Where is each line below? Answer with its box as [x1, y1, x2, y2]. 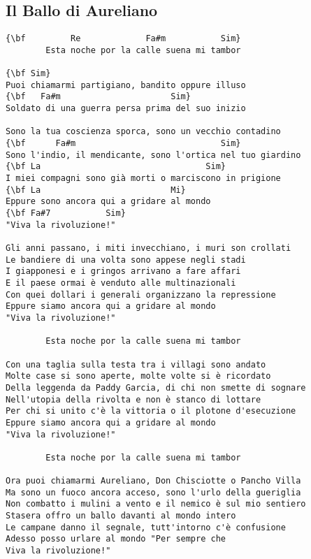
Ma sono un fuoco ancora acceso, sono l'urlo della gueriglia [6, 487, 301, 498]
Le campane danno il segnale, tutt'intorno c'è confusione [6, 522, 286, 532]
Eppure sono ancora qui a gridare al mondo [6, 196, 211, 207]
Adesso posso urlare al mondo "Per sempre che [6, 534, 226, 544]
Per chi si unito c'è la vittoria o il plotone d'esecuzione [6, 406, 296, 416]
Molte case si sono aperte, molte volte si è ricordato [6, 371, 271, 382]
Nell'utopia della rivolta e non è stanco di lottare [6, 394, 261, 405]
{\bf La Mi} [6, 184, 186, 195]
